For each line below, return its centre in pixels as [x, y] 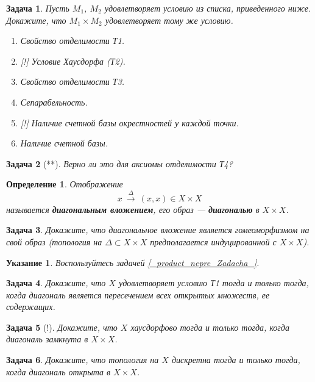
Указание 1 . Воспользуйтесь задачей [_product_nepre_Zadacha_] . [133, 262]
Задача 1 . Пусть [38, 8]
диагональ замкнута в [47, 339]
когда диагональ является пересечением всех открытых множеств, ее [138, 294]
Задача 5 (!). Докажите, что [62, 327]
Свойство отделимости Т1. [73, 41]
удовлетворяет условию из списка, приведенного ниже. [208, 8]
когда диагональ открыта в [58, 371]
